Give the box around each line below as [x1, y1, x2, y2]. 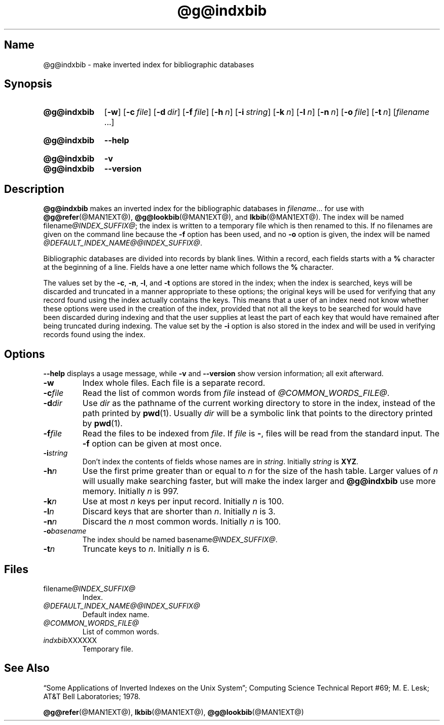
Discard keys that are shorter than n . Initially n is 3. [82, 506, 276, 517]
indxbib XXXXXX [43, 635, 97, 645]
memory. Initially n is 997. [82, 486, 179, 497]
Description [4, 182, 64, 195]
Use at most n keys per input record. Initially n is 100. [82, 496, 284, 507]
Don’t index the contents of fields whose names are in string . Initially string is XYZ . [82, 457, 359, 466]
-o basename [43, 527, 87, 536]
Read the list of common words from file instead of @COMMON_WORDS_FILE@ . [82, 388, 390, 398]
